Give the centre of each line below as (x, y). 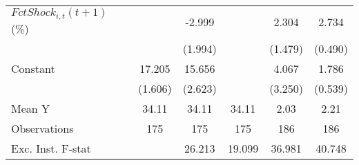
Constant (33, 68)
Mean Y (31, 108)
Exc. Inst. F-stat (51, 148)
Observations (42, 128)
